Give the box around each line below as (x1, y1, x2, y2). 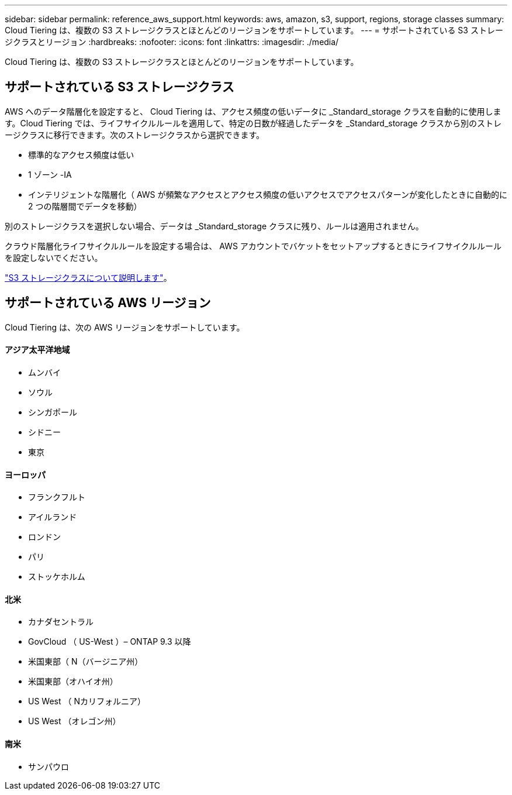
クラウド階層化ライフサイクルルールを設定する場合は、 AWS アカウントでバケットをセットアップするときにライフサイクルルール (5, 240, 502, 251)
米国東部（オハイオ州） (28, 676, 118, 687)
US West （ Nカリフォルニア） (28, 696, 146, 707)
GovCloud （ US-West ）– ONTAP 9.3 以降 (28, 636, 191, 647)
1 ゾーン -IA (28, 169, 72, 180)
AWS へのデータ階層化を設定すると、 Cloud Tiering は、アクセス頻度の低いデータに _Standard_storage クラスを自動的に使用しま (5, 106, 501, 116)
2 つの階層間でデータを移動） (28, 201, 142, 211)
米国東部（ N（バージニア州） (28, 656, 143, 667)
